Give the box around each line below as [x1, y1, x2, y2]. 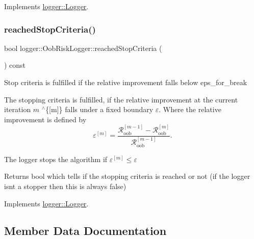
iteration [4, 104, 31, 115]
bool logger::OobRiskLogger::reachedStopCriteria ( [4, 42, 162, 53]
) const [4, 60, 26, 70]
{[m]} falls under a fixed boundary [45, 104, 154, 115]
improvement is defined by [4, 114, 87, 124]
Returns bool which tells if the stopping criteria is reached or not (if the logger [4, 171, 250, 181]
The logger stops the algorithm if [4, 153, 108, 164]
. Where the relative [159, 104, 221, 115]
